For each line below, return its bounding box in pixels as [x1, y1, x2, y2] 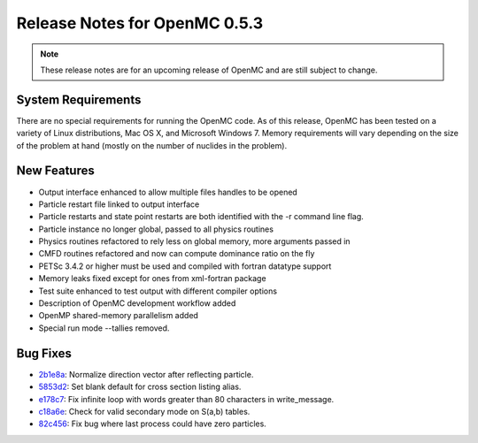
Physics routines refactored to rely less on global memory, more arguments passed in [38, 236, 351, 247]
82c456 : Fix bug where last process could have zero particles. [38, 418, 267, 429]
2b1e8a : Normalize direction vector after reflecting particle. [38, 369, 254, 379]
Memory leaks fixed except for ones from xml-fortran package [38, 273, 266, 284]
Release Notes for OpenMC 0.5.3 [16, 13, 264, 33]
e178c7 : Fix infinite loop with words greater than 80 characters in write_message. [38, 393, 335, 404]
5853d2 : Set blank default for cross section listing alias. [38, 381, 242, 393]
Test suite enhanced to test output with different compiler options [38, 286, 278, 296]
